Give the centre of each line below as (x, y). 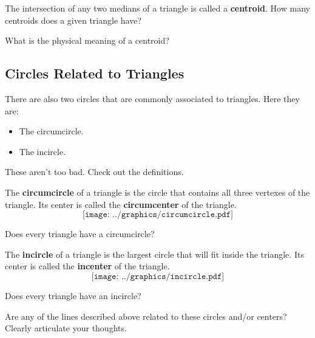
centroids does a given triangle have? (73, 20)
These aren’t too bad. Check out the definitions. (94, 172)
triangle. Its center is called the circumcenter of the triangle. (121, 204)
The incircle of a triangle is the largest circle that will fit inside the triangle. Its (154, 254)
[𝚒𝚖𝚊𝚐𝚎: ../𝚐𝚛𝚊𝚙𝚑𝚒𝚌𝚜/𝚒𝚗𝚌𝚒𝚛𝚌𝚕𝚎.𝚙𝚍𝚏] (158, 276)
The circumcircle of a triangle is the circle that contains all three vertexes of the (157, 192)
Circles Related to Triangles (95, 73)
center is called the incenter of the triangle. (87, 266)
